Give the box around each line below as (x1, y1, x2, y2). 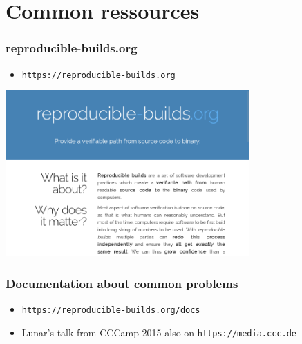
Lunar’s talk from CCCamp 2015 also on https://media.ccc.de (21, 325, 296, 339)
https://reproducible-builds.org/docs (21, 305, 200, 315)
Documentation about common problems (6, 274, 238, 292)
